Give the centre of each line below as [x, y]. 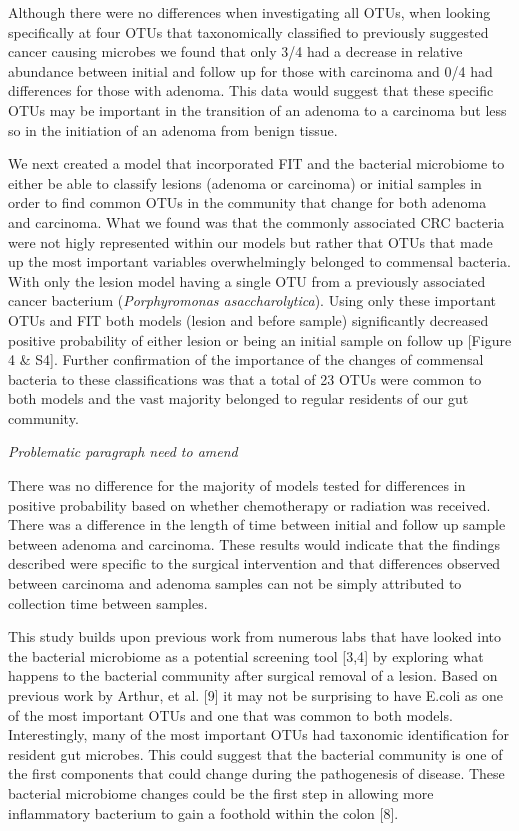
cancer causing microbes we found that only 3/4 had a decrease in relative [235, 51]
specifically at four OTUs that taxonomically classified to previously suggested [248, 31]
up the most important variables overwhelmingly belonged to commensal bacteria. [259, 261]
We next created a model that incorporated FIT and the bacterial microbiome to [256, 163]
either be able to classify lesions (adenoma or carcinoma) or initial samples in [245, 182]
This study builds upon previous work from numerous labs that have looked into [254, 636]
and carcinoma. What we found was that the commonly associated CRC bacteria [256, 221]
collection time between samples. [108, 602]
